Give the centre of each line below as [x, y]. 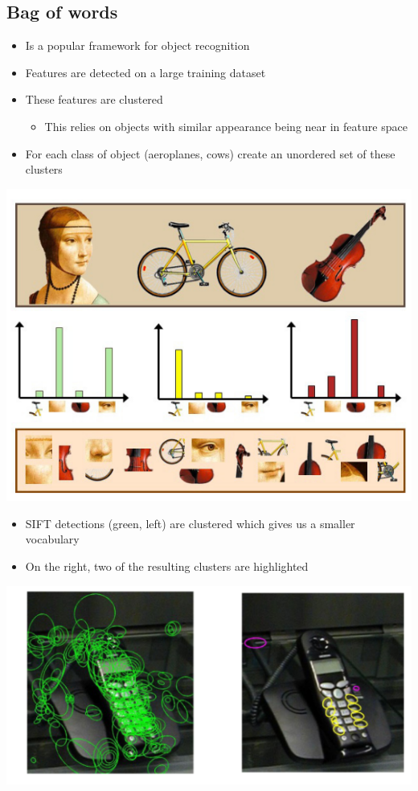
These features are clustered [94, 99]
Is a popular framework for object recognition [137, 45]
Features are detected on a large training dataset [145, 72]
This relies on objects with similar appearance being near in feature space [226, 126]
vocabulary [52, 539]
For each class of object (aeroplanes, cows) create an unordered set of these [210, 153]
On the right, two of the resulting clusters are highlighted [167, 566]
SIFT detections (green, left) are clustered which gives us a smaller [190, 523]
